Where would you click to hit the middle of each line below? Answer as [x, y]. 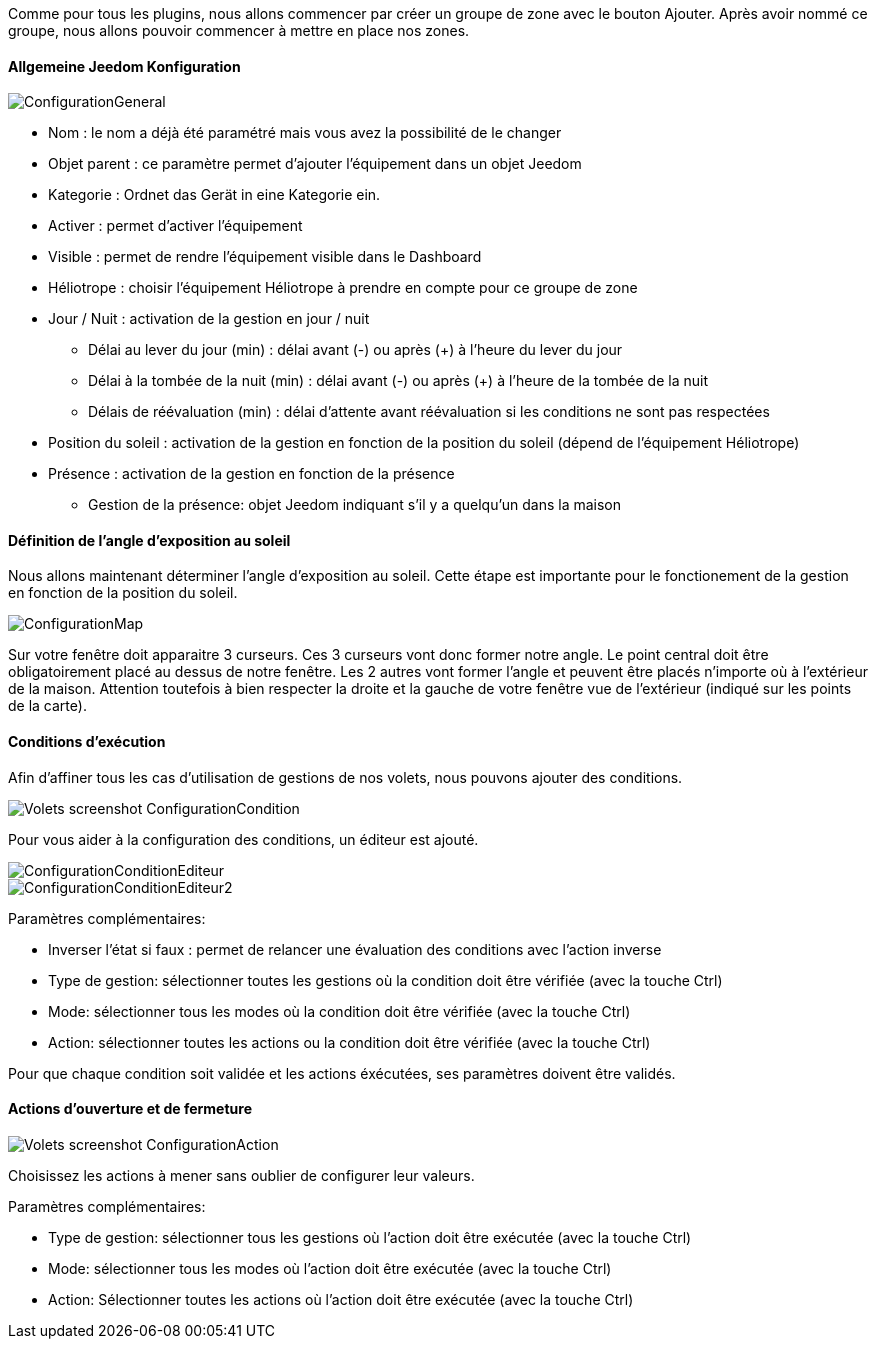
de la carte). [47, 706]
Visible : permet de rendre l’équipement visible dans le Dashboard [265, 257]
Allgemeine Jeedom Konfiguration [124, 66]
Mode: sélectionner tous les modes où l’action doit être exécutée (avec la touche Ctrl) [330, 1268]
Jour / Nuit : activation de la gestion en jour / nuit [209, 319]
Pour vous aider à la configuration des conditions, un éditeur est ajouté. [243, 839]
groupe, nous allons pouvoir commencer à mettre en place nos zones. [239, 30]
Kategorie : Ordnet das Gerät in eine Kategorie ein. [214, 195]
